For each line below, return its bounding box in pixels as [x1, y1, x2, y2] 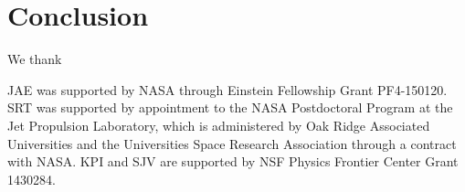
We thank [7, 49, 62, 69]
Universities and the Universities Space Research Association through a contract [7, 133, 457, 153]
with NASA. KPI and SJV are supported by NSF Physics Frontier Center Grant [7, 152, 459, 171]
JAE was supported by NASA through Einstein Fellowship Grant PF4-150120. [7, 80, 448, 99]
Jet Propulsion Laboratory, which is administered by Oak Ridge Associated [7, 115, 430, 134]
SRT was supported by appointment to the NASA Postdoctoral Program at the [7, 98, 453, 117]
